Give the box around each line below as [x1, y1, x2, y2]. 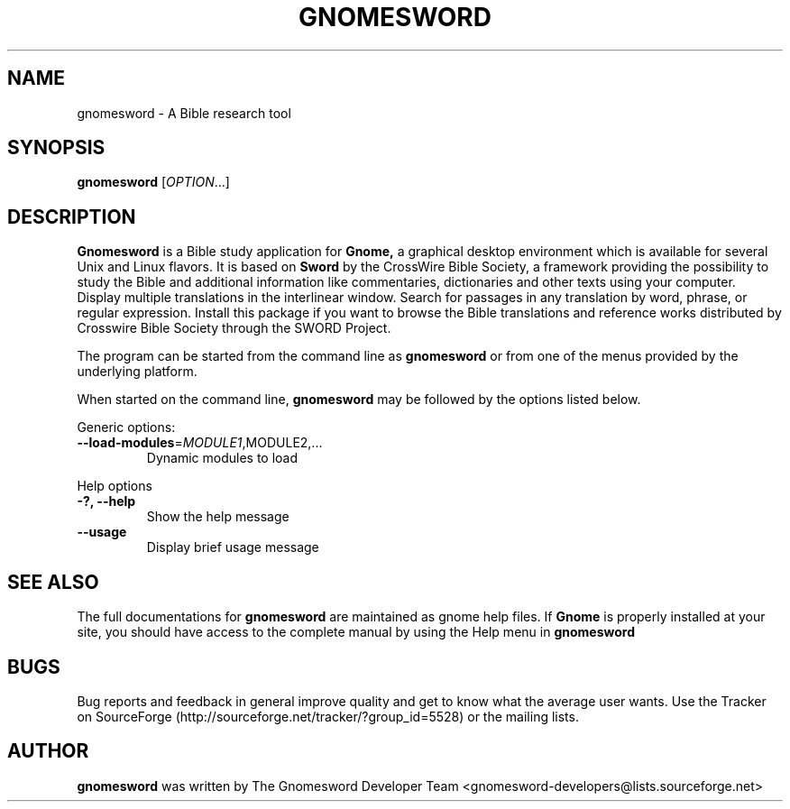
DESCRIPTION [7, 205, 136, 228]
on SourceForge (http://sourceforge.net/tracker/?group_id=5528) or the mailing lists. [77, 708, 579, 724]
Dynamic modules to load [146, 450, 299, 466]
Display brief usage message [146, 539, 319, 556]
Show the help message [146, 509, 289, 525]
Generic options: [77, 419, 176, 436]
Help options [77, 478, 152, 494]
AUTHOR [7, 740, 89, 763]
